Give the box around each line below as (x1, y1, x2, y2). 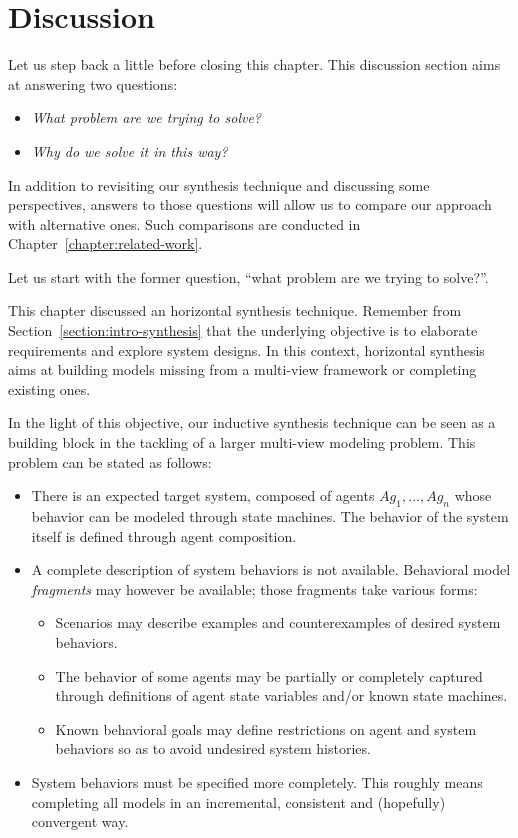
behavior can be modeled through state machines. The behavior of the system (31, 506, 509, 527)
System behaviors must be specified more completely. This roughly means (31, 771, 483, 792)
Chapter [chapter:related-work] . (8, 233, 203, 254)
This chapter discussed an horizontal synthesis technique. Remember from (8, 300, 462, 321)
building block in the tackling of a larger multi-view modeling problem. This (8, 432, 476, 453)
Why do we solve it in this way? (31, 140, 228, 161)
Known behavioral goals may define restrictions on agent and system (55, 718, 477, 739)
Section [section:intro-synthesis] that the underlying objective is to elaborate (8, 320, 478, 341)
